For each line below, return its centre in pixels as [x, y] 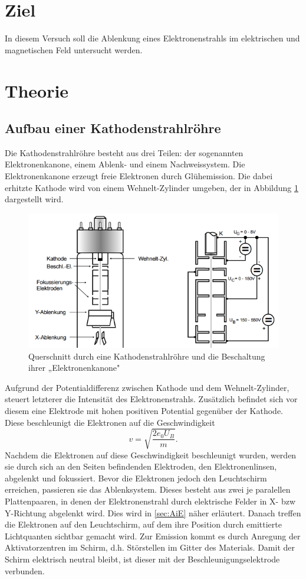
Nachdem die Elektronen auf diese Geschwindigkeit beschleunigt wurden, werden [151, 455]
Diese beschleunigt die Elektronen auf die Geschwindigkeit [110, 422]
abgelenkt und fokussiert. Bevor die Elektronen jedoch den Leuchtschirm [136, 478]
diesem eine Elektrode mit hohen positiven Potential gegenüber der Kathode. [144, 410]
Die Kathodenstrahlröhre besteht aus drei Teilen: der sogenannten [124, 152]
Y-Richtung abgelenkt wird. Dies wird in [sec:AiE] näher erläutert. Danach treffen [153, 512]
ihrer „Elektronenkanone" [74, 368]
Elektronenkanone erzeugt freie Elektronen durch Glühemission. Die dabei [139, 176]
